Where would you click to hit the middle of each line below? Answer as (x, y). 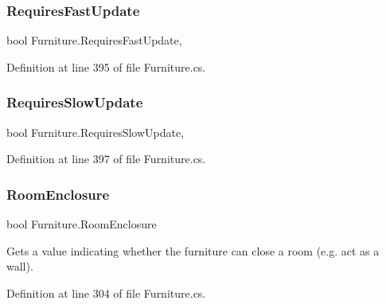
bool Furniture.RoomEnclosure (82, 224)
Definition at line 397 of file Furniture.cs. (106, 159)
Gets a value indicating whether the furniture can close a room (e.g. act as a (193, 250)
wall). (20, 266)
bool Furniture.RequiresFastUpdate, (94, 40)
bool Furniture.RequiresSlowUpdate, (96, 132)
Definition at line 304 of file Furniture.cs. (106, 292)
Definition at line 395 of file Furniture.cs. (106, 66)
